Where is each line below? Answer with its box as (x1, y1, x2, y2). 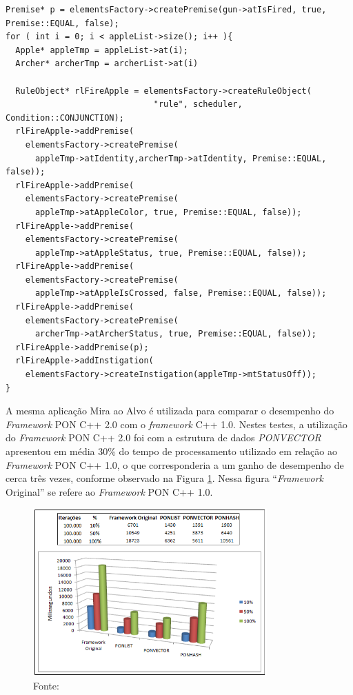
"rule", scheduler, (153, 99, 243, 110)
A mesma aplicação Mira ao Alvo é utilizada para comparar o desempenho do (6, 403, 334, 418)
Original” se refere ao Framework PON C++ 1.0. (6, 484, 213, 498)
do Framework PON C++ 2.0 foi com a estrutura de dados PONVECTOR (6, 430, 321, 445)
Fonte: (33, 678, 59, 693)
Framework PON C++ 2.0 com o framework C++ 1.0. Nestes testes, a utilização (6, 416, 347, 431)
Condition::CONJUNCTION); (6, 112, 124, 123)
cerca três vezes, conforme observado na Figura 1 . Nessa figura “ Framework (6, 471, 324, 485)
